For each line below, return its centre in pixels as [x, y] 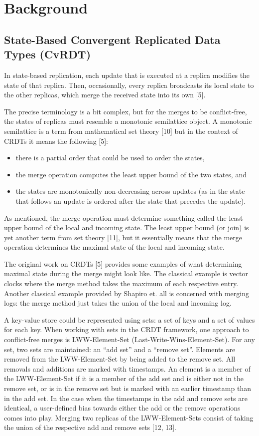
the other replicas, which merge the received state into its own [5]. [105, 95]
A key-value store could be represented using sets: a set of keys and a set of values [129, 319]
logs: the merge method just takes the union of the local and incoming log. [118, 303]
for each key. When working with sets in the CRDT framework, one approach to [127, 329]
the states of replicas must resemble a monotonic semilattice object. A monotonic [128, 121]
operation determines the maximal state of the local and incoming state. [114, 247]
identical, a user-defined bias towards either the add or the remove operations [122, 408]
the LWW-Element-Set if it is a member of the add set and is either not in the [124, 378]
